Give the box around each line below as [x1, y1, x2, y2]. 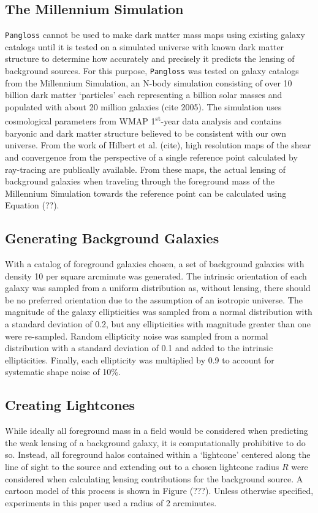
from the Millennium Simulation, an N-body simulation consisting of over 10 [5, 76, 292, 89]
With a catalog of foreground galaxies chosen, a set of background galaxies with [5, 257, 305, 270]
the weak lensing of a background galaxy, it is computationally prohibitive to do [5, 436, 306, 449]
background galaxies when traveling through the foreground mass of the [5, 175, 274, 188]
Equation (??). [5, 199, 59, 211]
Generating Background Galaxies [5, 229, 219, 248]
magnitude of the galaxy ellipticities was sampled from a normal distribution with [5, 305, 312, 318]
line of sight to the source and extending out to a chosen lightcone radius [5, 460, 279, 473]
